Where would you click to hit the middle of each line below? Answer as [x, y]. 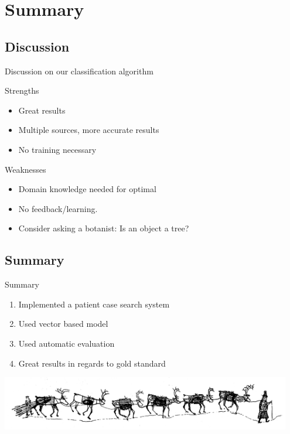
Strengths [22, 90]
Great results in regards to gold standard [92, 363]
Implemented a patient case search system [94, 304]
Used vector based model [63, 324]
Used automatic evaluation [66, 343]
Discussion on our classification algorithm [79, 71]
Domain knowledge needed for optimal [87, 189]
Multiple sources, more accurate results [89, 130]
